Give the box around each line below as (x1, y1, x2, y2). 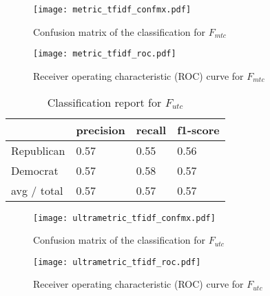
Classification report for (47, 94, 162, 110)
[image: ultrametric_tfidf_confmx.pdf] (33, 213, 216, 223)
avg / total (11, 182, 63, 198)
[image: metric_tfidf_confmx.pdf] (33, 5, 191, 14)
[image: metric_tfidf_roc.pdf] (33, 49, 176, 59)
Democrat (11, 162, 59, 178)
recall (136, 121, 167, 138)
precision (76, 121, 125, 138)
